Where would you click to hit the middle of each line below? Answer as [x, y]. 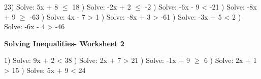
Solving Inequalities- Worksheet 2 [64, 43]
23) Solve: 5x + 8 [31, 7]
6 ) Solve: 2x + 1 [230, 60]
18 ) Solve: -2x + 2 [102, 7]
